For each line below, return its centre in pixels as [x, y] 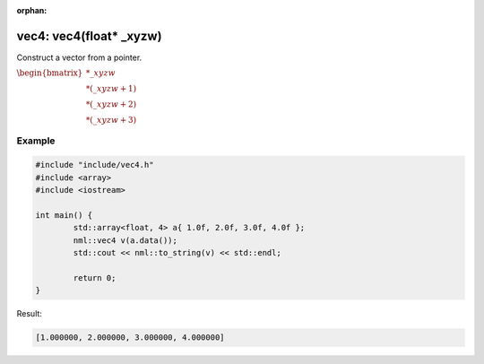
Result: [29, 314]
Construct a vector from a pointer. [79, 57]
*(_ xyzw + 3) [111, 120]
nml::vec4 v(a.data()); [125, 240]
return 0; [95, 277]
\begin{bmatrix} [50, 73]
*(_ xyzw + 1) [111, 89]
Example [36, 141]
